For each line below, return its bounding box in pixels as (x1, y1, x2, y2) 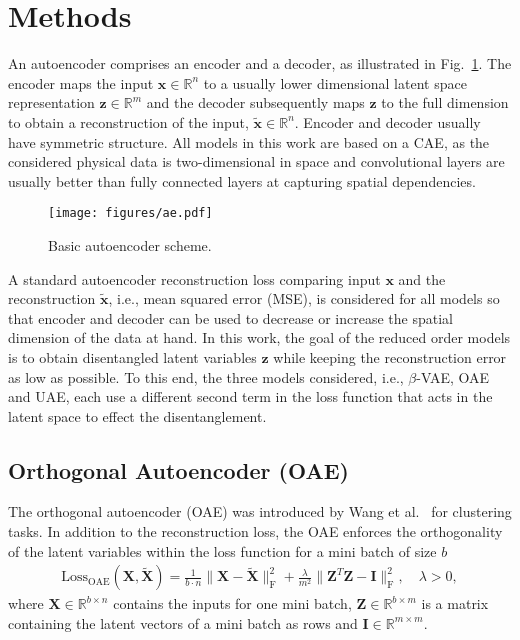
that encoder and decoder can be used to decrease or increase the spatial (8, 307, 453, 328)
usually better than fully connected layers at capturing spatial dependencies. (8, 170, 476, 191)
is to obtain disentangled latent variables (8, 346, 257, 367)
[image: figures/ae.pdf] (48, 206, 213, 221)
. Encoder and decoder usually (294, 111, 481, 132)
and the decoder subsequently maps (146, 92, 365, 113)
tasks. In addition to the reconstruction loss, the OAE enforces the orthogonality (8, 521, 503, 542)
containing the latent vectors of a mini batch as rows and (8, 612, 358, 633)
